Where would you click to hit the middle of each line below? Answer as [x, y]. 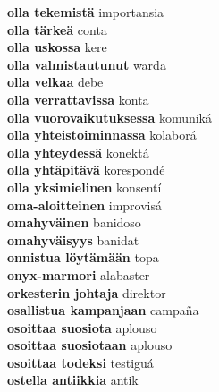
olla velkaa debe [55, 82]
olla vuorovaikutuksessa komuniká [110, 117]
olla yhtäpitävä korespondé [86, 170]
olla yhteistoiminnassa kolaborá [102, 135]
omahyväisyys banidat [73, 239]
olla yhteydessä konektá [78, 152]
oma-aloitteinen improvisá [84, 205]
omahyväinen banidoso [74, 222]
